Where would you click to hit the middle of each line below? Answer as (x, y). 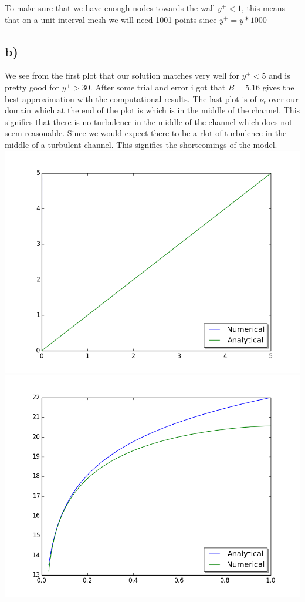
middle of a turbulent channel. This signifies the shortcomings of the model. (141, 144)
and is (279, 75)
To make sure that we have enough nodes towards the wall (110, 8)
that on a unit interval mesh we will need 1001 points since (111, 19)
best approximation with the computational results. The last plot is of (131, 98)
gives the (278, 87)
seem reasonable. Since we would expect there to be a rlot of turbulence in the (146, 133)
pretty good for (32, 87)
